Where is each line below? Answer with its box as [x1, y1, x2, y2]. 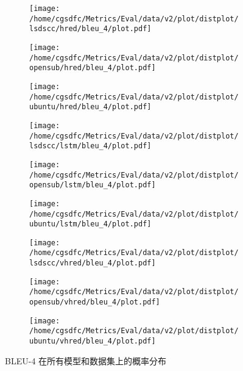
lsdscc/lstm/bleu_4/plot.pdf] [29, 142, 152, 151]
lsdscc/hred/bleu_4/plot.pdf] [29, 24, 152, 34]
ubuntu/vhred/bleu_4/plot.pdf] [29, 337, 156, 346]
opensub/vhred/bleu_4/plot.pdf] [29, 298, 160, 307]
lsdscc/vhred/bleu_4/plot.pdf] [29, 259, 156, 268]
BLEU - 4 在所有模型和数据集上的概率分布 [5, 354, 167, 367]
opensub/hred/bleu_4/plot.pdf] [29, 63, 156, 73]
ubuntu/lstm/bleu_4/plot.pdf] [29, 220, 152, 229]
